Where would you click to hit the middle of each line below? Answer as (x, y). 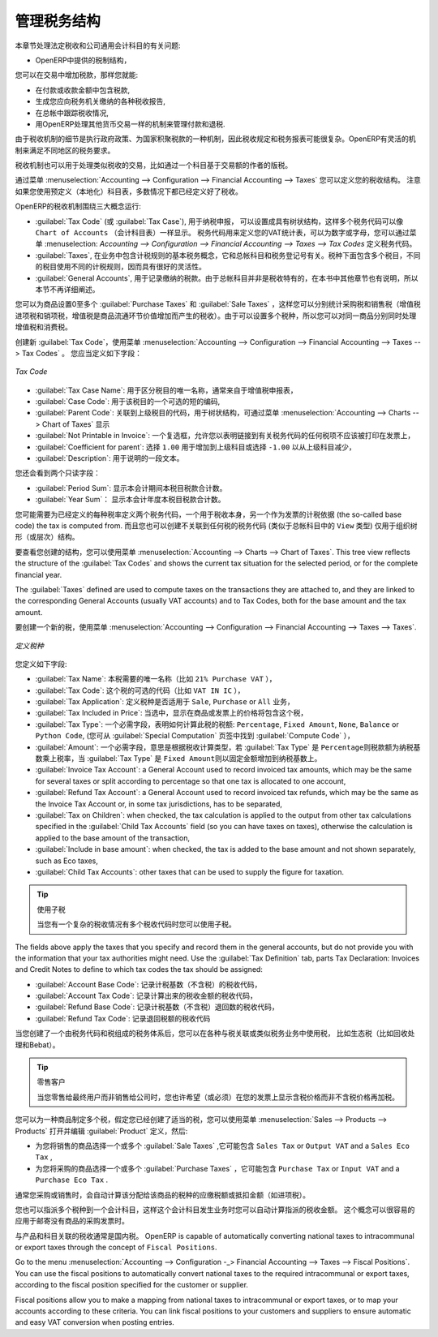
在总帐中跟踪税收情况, (72, 113)
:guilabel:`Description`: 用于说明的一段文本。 (109, 458)
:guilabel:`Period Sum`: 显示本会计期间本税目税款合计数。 (131, 488)
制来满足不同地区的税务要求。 (65, 150)
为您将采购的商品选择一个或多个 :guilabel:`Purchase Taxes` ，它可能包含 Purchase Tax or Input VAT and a (218, 1168)
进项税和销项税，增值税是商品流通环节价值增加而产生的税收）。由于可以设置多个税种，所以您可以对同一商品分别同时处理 (216, 316)
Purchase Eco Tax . (72, 1180)
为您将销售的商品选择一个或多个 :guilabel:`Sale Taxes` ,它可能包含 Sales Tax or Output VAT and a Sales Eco (222, 1146)
